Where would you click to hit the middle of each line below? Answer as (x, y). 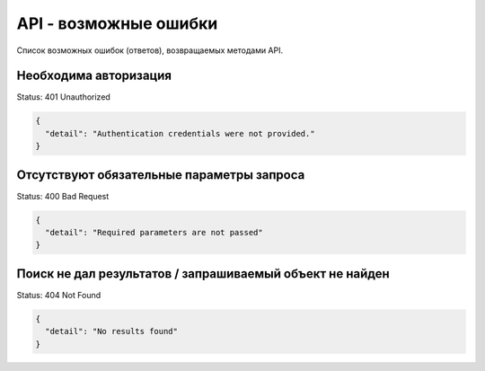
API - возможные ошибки (117, 23)
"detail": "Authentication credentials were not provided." (180, 133)
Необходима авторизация (94, 76)
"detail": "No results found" (112, 331)
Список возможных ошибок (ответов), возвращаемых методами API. (150, 50)
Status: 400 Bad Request (63, 196)
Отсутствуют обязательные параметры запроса (161, 175)
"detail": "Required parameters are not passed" (154, 233)
